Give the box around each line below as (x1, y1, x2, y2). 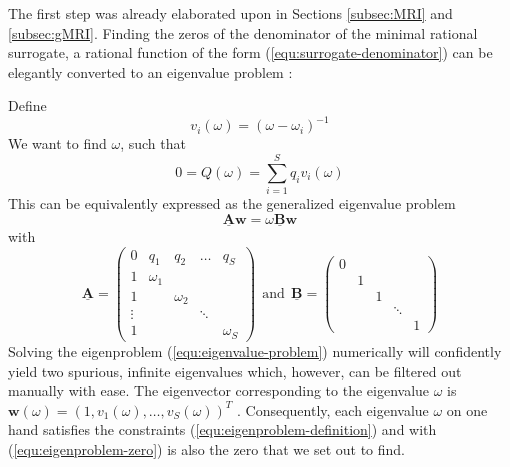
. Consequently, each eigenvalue (237, 399, 429, 420)
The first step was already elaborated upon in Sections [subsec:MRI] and (8, 3, 453, 23)
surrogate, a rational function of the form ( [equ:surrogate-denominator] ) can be (8, 42, 493, 63)
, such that (120, 133, 186, 154)
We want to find (8, 133, 107, 154)
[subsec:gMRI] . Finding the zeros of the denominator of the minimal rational (8, 22, 478, 43)
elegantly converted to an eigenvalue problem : (8, 61, 293, 82)
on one (446, 399, 488, 420)
